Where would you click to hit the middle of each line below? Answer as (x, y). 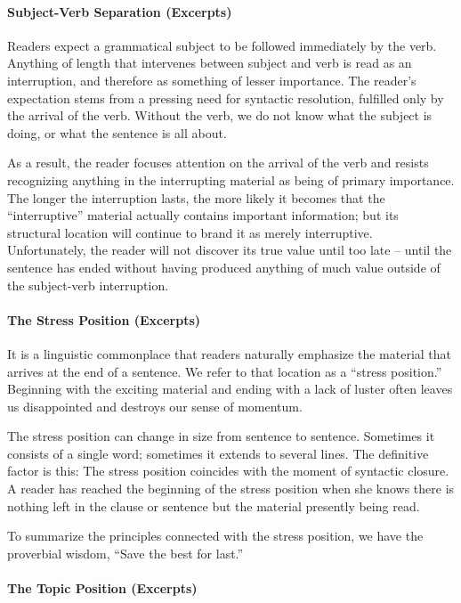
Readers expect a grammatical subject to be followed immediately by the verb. (222, 45)
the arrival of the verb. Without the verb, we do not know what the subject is (220, 115)
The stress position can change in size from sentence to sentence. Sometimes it (221, 436)
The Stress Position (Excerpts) (104, 319)
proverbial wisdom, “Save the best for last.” (125, 553)
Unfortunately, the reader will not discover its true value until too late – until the (230, 250)
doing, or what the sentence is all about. (117, 132)
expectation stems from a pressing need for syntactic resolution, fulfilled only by (226, 98)
